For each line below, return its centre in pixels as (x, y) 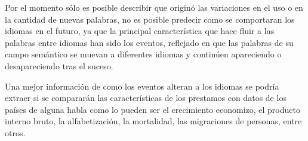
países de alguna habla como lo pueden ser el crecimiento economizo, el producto (153, 109)
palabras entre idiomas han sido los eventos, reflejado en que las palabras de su (149, 42)
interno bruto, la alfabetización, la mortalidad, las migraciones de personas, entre (153, 121)
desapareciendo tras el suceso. (59, 65)
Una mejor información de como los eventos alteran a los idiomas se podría (142, 86)
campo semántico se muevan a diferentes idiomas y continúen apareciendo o (143, 54)
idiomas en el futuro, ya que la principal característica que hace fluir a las (140, 31)
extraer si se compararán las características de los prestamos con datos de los (146, 98)
